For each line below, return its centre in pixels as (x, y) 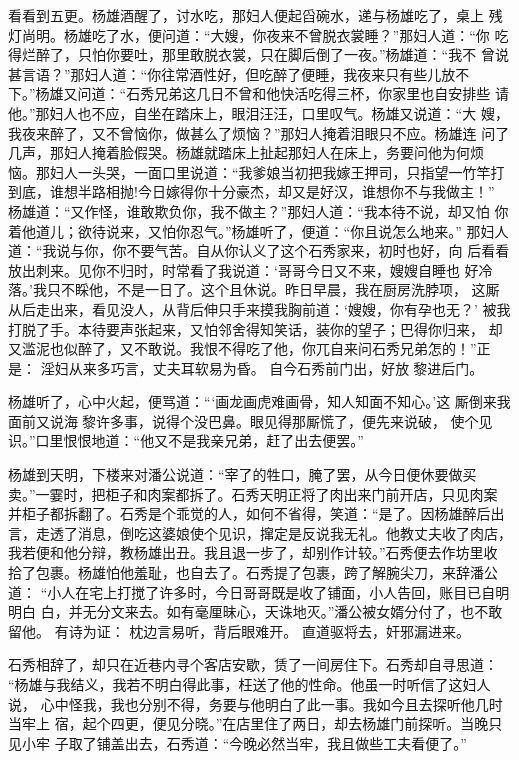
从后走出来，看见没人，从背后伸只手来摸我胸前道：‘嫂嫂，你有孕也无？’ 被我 (259, 308)
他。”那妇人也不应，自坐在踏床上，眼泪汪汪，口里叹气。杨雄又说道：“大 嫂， (258, 112)
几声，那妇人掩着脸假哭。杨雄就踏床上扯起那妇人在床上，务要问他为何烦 (246, 152)
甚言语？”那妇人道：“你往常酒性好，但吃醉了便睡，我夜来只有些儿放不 (239, 73)
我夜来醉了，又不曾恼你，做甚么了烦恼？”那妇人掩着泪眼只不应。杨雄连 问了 (259, 132)
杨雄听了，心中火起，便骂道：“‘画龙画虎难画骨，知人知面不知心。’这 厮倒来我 (259, 401)
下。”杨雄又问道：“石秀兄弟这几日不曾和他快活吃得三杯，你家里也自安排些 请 (258, 93)
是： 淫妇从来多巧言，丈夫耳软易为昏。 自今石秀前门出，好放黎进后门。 (246, 367)
